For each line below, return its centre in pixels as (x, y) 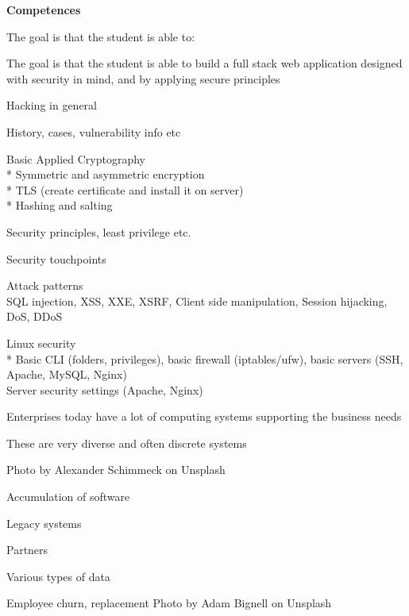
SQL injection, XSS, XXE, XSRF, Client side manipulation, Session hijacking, (197, 300)
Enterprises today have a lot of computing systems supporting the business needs (204, 416)
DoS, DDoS (35, 316)
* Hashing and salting (60, 205)
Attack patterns (45, 285)
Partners (27, 550)
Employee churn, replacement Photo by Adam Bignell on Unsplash (169, 603)
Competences (44, 10)
